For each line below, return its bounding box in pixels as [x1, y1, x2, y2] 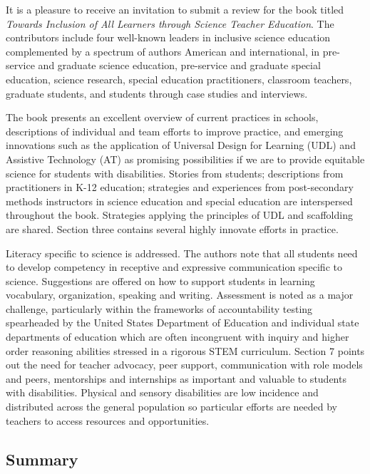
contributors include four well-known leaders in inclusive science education [6, 30, 331, 45]
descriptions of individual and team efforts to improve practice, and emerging [6, 123, 344, 138]
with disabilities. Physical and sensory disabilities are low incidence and [6, 385, 319, 400]
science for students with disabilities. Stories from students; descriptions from [6, 165, 344, 180]
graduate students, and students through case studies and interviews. [6, 86, 308, 101]
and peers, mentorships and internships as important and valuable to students [6, 371, 346, 386]
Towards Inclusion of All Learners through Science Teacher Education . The [6, 16, 334, 31]
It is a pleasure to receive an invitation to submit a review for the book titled [6, 2, 344, 16]
